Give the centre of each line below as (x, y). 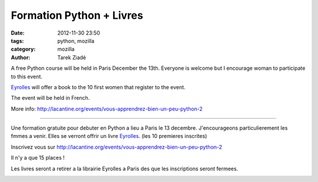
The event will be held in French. (50, 98)
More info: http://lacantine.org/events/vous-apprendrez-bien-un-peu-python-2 (107, 109)
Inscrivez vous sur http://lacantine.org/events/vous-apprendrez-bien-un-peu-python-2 (117, 147)
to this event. (26, 76)
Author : (21, 57)
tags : (17, 41)
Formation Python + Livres (77, 15)
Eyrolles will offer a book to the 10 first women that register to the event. (98, 87)
